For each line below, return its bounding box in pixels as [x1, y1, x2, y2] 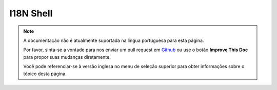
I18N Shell [9, 8, 53, 19]
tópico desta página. [23, 71, 67, 77]
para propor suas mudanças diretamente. [23, 54, 111, 60]
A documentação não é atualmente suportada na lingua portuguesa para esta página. [23, 37, 204, 43]
